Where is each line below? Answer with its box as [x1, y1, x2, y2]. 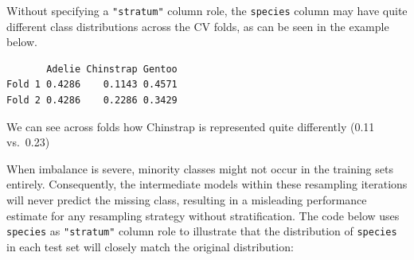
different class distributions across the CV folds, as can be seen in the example [6, 17, 389, 34]
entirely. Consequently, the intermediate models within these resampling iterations [6, 176, 408, 192]
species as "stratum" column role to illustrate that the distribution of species [6, 223, 397, 239]
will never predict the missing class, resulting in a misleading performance [6, 192, 367, 208]
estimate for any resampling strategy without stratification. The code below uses [6, 207, 400, 223]
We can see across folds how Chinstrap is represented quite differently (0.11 [6, 118, 375, 134]
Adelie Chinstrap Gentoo [46, 63, 178, 75]
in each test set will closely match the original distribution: [6, 238, 294, 254]
